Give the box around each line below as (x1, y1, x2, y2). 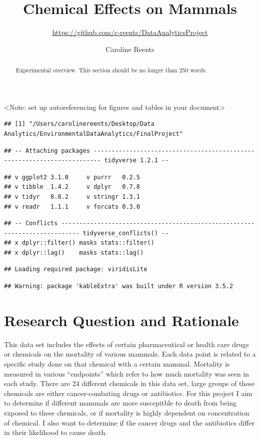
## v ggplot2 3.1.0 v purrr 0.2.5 (4, 173, 140, 181)
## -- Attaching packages (4, 147, 90, 154)
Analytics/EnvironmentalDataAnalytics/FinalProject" (4, 130, 183, 137)
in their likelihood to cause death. (4, 427, 107, 438)
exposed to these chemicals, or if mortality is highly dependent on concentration (4, 407, 249, 418)
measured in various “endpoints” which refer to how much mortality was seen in (4, 368, 249, 379)
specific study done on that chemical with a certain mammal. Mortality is (4, 358, 230, 369)
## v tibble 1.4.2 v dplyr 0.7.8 (4, 183, 140, 191)
